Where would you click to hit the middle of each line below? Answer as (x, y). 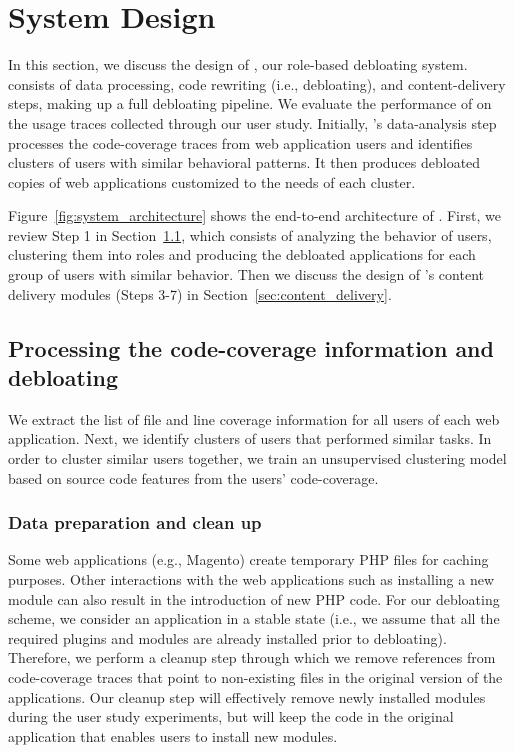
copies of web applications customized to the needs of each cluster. (212, 181)
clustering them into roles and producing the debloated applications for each (242, 254)
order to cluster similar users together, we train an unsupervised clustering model (257, 458)
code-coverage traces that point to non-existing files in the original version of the (255, 677)
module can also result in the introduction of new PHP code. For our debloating (254, 598)
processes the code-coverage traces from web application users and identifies (240, 142)
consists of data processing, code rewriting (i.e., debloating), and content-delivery (257, 83)
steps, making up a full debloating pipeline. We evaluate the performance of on (250, 103)
